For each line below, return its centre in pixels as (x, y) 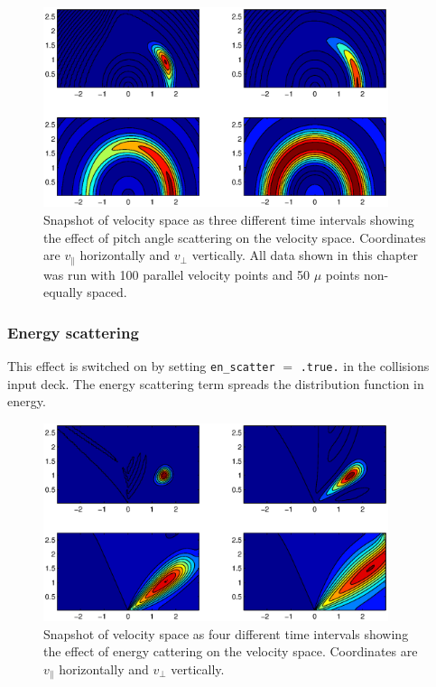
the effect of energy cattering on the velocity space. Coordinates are (231, 651)
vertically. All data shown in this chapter (305, 255)
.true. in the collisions (365, 365)
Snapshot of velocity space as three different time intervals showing (229, 219)
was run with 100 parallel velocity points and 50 (177, 274)
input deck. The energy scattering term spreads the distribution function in (216, 383)
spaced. (107, 292)
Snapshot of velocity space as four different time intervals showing (226, 633)
